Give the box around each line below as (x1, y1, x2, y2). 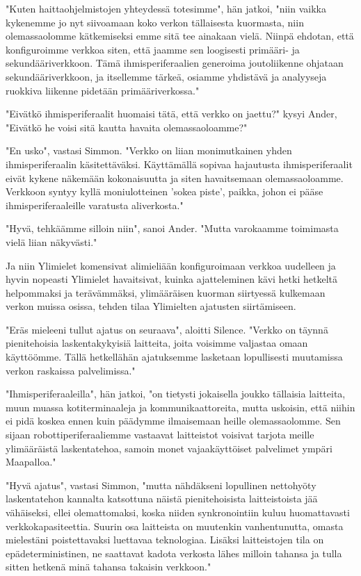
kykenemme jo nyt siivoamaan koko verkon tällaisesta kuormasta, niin (6, 15, 304, 29)
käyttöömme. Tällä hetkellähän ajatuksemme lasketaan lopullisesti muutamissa (6, 349, 343, 364)
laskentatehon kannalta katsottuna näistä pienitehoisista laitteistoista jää (6, 491, 318, 506)
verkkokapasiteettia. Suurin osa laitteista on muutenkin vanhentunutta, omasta (6, 518, 344, 533)
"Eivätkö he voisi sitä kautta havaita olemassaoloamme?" (6, 120, 248, 134)
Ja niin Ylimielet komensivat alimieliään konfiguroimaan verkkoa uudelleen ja (6, 258, 336, 272)
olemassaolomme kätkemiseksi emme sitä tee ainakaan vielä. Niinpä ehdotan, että (6, 28, 354, 43)
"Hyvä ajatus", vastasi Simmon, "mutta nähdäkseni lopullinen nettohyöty (6, 477, 316, 492)
